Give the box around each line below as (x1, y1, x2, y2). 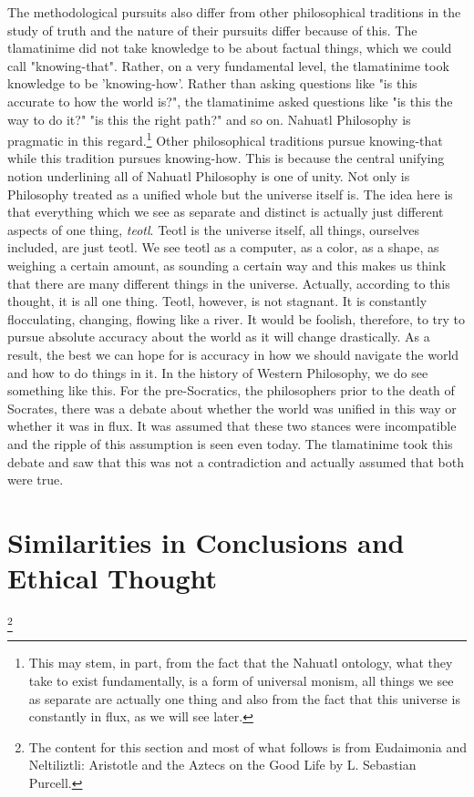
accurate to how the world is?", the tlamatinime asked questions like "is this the (7, 91, 453, 110)
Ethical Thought (7, 559, 218, 597)
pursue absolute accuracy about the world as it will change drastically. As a (7, 327, 430, 346)
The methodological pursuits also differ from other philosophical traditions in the (7, 3, 461, 21)
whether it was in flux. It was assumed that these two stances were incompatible (7, 416, 457, 435)
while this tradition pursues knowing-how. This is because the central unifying (7, 148, 445, 168)
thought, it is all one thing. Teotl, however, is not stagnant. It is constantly (7, 291, 428, 311)
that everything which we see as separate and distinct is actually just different (7, 202, 444, 221)
